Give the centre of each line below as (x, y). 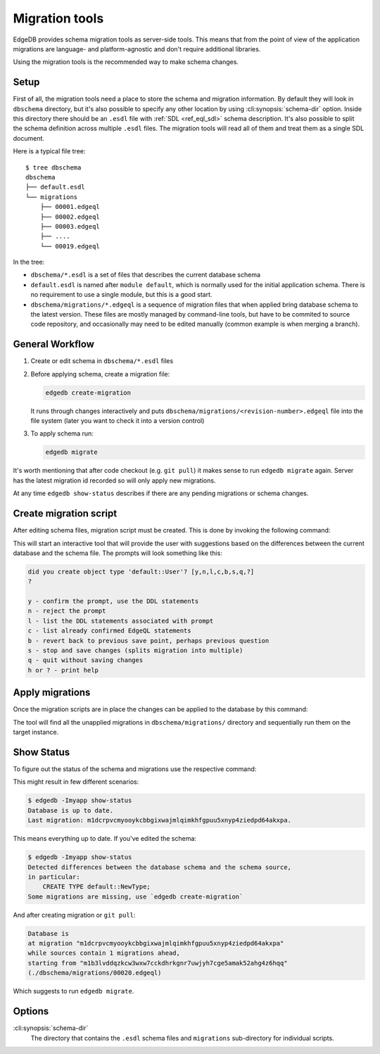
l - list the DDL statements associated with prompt (121, 621)
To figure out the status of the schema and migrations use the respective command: (135, 769)
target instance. (36, 732)
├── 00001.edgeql (70, 207)
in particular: (54, 877)
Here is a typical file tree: (49, 151)
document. (29, 138)
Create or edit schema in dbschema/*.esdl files (102, 361)
